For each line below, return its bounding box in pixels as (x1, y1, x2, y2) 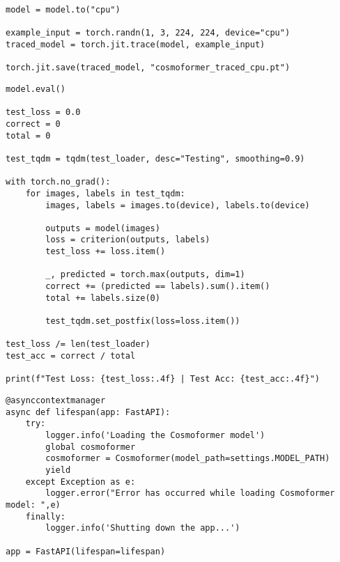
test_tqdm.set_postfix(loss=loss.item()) (45, 316, 240, 327)
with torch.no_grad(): (6, 177, 111, 187)
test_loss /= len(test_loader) (6, 339, 150, 350)
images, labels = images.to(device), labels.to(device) (45, 200, 310, 210)
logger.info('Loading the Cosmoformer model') (45, 430, 265, 440)
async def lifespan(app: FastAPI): (6, 407, 171, 417)
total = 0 (6, 130, 51, 141)
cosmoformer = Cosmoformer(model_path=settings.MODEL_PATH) (45, 453, 330, 464)
